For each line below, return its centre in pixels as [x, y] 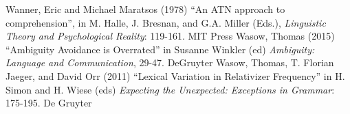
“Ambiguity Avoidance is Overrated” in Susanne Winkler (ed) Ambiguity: [160, 49]
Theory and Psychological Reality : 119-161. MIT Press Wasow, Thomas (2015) [170, 36]
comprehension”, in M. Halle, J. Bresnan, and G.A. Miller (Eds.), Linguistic [166, 22]
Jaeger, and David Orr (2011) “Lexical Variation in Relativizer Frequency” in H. [175, 75]
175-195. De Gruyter [49, 103]
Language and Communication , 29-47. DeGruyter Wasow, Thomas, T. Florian [170, 62]
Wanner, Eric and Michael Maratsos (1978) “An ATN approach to [145, 9]
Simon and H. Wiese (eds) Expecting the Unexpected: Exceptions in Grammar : [170, 89]
